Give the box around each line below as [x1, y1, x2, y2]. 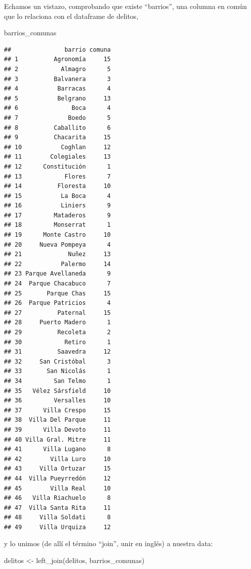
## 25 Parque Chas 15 [4, 289, 111, 297]
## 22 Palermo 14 [4, 260, 111, 268]
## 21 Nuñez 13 [4, 251, 111, 258]
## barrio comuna [4, 46, 111, 53]
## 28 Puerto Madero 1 [4, 319, 111, 326]
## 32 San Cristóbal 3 [4, 358, 111, 365]
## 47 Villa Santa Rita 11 [4, 504, 111, 511]
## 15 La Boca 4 [4, 192, 111, 199]
